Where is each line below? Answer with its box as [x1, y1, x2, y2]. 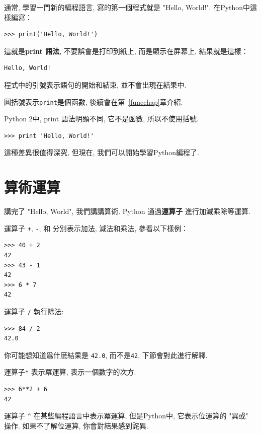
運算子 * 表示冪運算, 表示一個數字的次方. [4, 367, 136, 377]
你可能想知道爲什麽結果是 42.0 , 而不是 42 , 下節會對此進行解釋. [4, 349, 208, 360]
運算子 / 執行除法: [4, 306, 64, 316]
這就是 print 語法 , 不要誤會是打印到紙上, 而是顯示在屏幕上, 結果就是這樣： [4, 45, 248, 56]
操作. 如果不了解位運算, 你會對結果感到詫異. [4, 420, 148, 430]
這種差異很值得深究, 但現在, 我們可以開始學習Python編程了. [4, 147, 199, 158]
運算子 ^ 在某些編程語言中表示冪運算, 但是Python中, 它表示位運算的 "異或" [4, 410, 248, 421]
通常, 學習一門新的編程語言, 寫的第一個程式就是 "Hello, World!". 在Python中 [4, 2, 250, 12]
